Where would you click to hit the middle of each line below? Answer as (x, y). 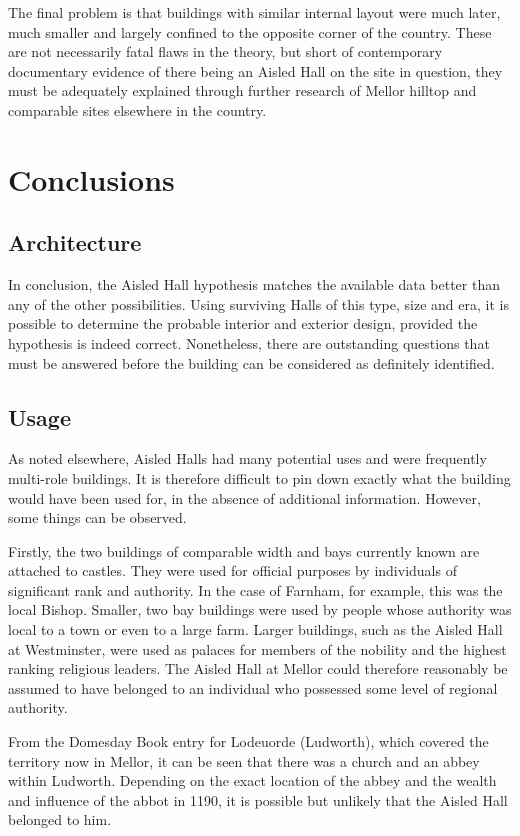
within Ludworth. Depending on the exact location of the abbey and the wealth (252, 780)
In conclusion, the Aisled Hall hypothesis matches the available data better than (254, 284)
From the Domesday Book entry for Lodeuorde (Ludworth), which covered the (248, 741)
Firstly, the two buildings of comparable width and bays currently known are (244, 550)
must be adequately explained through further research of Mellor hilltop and (242, 90)
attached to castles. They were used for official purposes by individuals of (232, 570)
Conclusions (91, 178)
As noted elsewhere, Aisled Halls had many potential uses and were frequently (247, 458)
